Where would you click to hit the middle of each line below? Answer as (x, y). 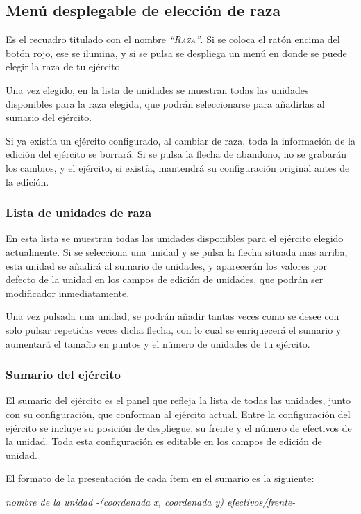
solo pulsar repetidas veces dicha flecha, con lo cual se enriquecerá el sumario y (174, 329)
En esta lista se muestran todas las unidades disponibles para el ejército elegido (175, 238)
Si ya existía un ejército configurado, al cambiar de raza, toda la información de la (180, 140)
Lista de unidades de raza (79, 212)
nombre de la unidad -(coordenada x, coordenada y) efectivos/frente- (151, 501)
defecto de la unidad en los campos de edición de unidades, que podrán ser (165, 279)
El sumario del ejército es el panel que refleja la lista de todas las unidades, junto (178, 400)
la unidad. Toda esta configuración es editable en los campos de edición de (164, 441)
